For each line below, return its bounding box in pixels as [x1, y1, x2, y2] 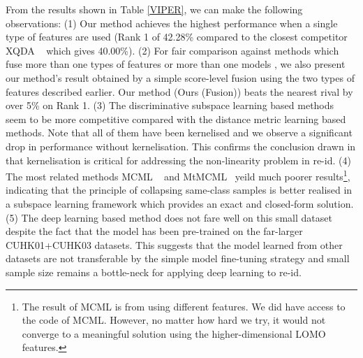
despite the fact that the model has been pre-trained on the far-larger [6, 224, 303, 238]
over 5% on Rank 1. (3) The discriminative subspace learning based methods [6, 98, 334, 113]
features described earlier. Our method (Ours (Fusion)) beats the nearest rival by [6, 84, 353, 99]
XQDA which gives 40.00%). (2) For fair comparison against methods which [6, 43, 339, 57]
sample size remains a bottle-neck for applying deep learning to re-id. [6, 264, 302, 279]
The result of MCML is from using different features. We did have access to [22, 299, 346, 313]
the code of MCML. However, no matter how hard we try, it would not [22, 313, 326, 327]
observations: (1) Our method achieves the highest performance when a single [6, 15, 338, 30]
